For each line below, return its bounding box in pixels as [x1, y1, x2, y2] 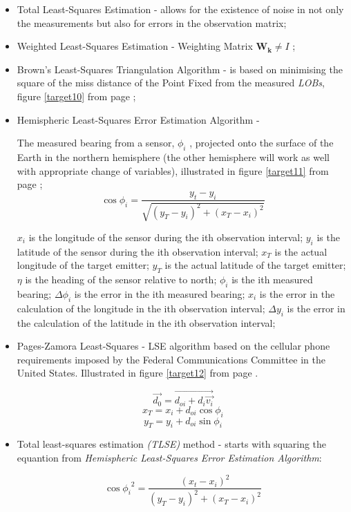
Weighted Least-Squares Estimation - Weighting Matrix [17, 39, 253, 53]
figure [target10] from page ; [17, 88, 136, 103]
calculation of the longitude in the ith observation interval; [17, 301, 265, 315]
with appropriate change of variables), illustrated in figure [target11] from [17, 163, 329, 178]
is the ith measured [231, 272, 313, 287]
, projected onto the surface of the [189, 135, 334, 150]
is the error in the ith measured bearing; [74, 286, 245, 301]
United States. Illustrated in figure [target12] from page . [17, 366, 258, 380]
